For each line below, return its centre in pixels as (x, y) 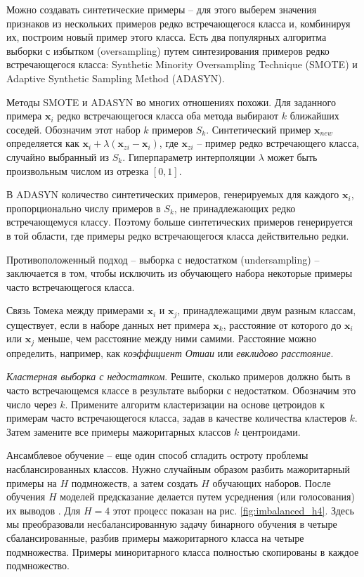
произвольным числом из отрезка (78, 170)
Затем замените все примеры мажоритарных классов (119, 431)
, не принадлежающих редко (235, 208)
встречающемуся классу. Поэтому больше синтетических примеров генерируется (180, 222)
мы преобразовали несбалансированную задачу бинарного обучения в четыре (172, 524)
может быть (292, 156)
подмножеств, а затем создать (135, 482)
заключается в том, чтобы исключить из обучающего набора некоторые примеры (180, 273)
